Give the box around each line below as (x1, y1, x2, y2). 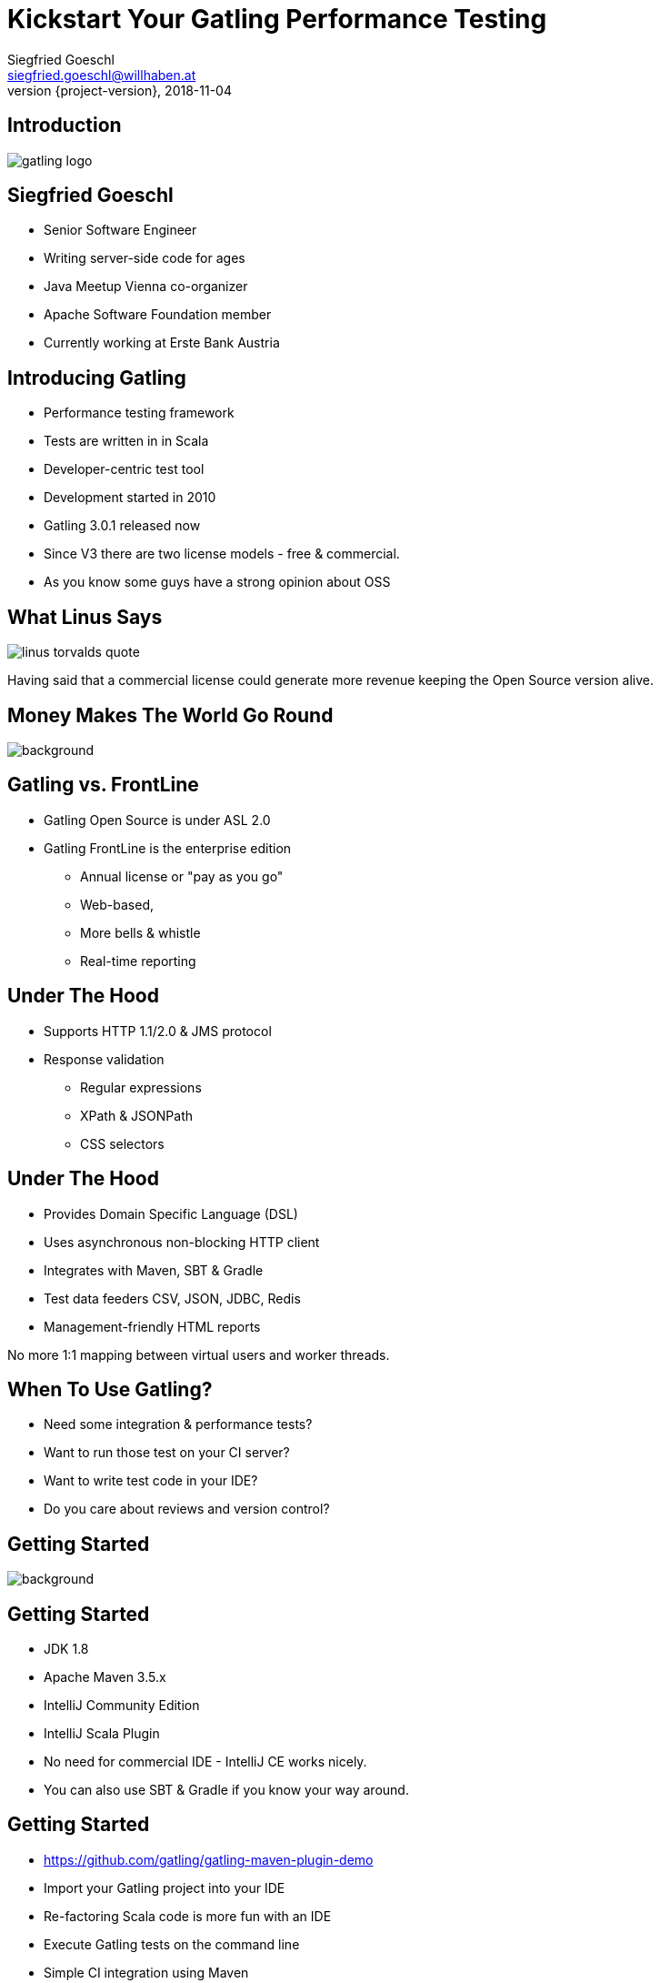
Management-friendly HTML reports (44, 1318, 261, 1334)
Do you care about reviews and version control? (44, 1501, 330, 1517)
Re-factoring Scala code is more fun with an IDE (44, 1908, 332, 1924)
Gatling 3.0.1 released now (44, 518, 201, 534)
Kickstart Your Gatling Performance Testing (7, 4, 547, 35)
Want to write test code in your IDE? (44, 1473, 258, 1489)
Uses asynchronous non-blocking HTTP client (44, 1233, 320, 1250)
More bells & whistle (80, 924, 201, 941)
